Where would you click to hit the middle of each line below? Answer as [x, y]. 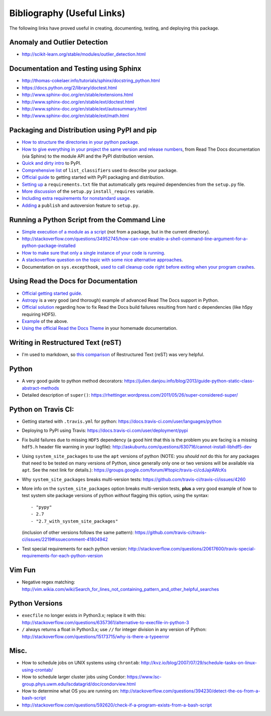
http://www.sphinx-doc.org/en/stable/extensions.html [77, 95]
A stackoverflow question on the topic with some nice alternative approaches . [102, 260]
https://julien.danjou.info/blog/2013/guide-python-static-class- [189, 381]
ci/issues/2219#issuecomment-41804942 [65, 539]
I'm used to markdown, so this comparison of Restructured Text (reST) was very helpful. [113, 354]
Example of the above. [45, 321]
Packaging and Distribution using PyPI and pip [83, 130]
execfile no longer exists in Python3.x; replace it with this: [84, 616]
